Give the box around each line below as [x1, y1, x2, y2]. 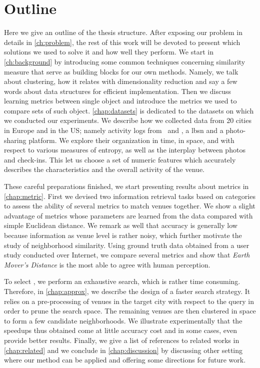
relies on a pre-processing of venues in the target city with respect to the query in [4, 295, 254, 306]
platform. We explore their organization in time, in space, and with [28, 134, 234, 145]
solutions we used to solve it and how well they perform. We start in [4, 46, 213, 57]
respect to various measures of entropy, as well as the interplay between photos [4, 144, 245, 155]
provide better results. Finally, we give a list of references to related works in [4, 334, 239, 345]
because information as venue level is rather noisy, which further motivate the [4, 230, 242, 240]
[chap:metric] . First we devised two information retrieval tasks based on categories [4, 190, 255, 201]
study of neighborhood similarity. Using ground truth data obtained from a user [4, 239, 249, 250]
